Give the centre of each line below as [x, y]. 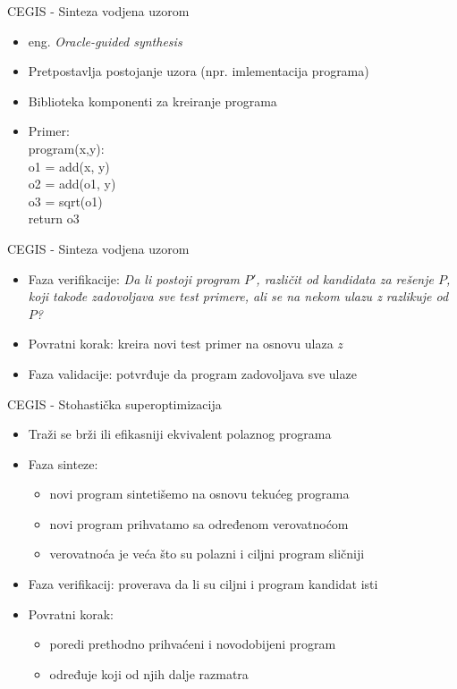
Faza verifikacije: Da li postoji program [134, 278]
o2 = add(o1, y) [72, 184]
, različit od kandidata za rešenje [345, 278]
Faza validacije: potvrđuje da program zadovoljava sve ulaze [192, 373]
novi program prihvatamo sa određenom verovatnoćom [199, 523]
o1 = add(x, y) [69, 166]
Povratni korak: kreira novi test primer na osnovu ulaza [181, 344]
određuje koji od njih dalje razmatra [149, 673]
